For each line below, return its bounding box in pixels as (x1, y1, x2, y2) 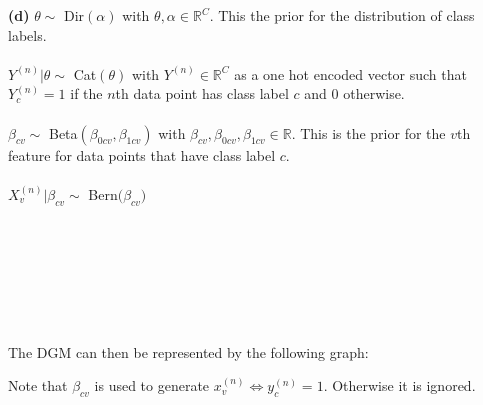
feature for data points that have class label (8, 144, 276, 165)
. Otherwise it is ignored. (323, 375, 476, 396)
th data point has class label (115, 83, 289, 104)
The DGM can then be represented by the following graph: (8, 341, 369, 362)
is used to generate (94, 375, 210, 396)
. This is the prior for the (291, 122, 446, 143)
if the (70, 83, 103, 104)
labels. (8, 24, 47, 45)
